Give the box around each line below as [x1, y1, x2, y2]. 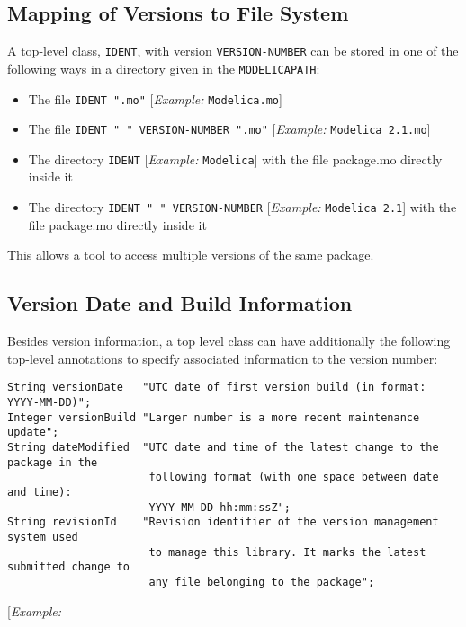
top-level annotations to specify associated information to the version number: [7, 349, 438, 367]
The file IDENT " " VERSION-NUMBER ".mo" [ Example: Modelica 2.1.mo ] [28, 119, 431, 138]
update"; [7, 426, 59, 439]
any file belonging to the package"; [148, 575, 375, 588]
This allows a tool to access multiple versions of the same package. [7, 245, 374, 264]
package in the [7, 455, 98, 469]
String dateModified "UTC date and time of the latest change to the [7, 440, 439, 454]
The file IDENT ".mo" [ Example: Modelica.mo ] [28, 89, 282, 108]
